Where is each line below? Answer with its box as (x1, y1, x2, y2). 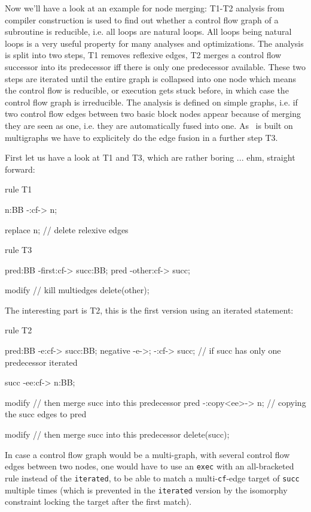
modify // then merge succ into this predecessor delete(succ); (5, 428, 230, 441)
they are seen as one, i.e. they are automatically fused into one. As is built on (5, 119, 293, 131)
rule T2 (5, 324, 32, 336)
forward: (5, 162, 35, 175)
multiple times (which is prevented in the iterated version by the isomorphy (5, 483, 288, 496)
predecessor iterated (5, 356, 78, 368)
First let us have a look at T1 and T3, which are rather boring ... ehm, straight (5, 151, 295, 164)
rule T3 (5, 243, 32, 256)
